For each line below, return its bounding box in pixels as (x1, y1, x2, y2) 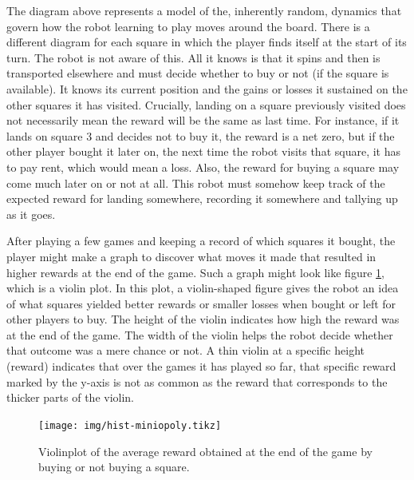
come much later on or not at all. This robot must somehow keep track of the (6, 174, 385, 191)
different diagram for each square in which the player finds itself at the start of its (6, 34, 407, 50)
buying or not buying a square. (38, 458, 190, 475)
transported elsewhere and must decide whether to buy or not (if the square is (6, 65, 389, 81)
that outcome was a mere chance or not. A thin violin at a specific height (6, 342, 365, 359)
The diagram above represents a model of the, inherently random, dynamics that (6, 2, 402, 18)
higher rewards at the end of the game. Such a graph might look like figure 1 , (6, 264, 384, 280)
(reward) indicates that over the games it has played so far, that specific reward (6, 358, 396, 375)
